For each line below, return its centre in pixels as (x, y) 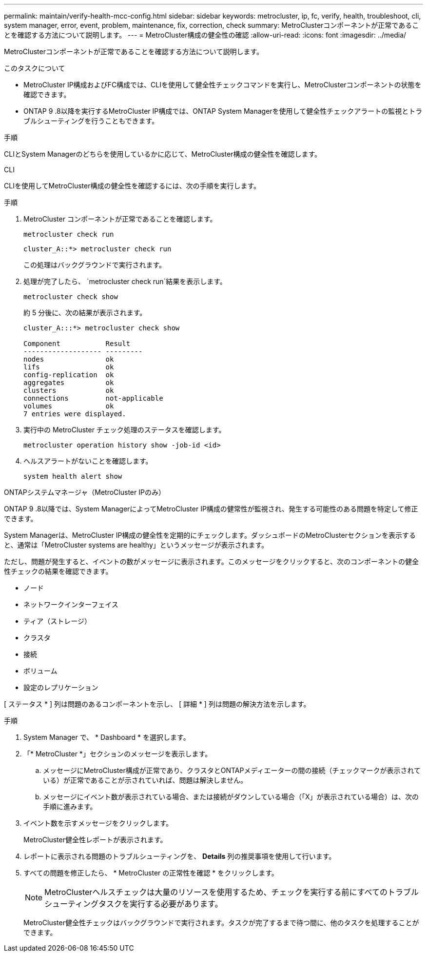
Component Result (77, 344)
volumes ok (69, 406)
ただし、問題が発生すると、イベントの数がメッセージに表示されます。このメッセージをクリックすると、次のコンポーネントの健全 (211, 561)
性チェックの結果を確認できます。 (58, 571)
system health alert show (73, 476)
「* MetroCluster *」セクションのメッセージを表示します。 (118, 754)
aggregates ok (69, 383)
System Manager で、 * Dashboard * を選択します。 (107, 737)
